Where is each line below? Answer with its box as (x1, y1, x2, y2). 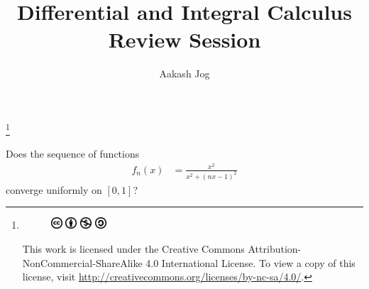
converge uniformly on (6, 182, 102, 197)
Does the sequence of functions (6, 146, 140, 161)
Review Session (108, 25, 261, 54)
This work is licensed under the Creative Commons (22, 241, 245, 256)
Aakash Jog (159, 66, 210, 81)
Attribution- (248, 241, 302, 256)
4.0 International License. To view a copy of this (145, 255, 356, 270)
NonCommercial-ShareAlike (22, 255, 143, 270)
